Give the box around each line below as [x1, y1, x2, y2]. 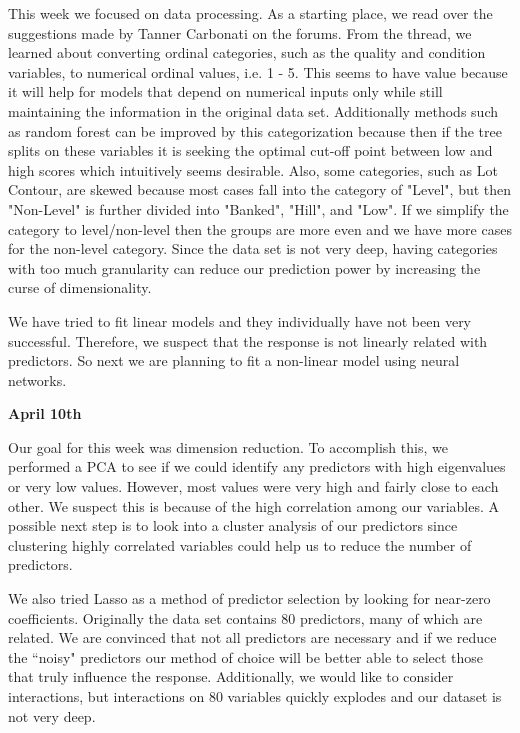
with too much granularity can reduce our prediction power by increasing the [8, 257, 481, 278]
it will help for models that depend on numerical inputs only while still [8, 81, 443, 102]
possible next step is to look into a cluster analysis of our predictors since [8, 515, 458, 536]
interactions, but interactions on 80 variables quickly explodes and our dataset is [8, 686, 502, 706]
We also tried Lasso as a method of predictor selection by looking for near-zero [8, 588, 491, 609]
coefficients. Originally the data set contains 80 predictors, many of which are [8, 607, 483, 628]
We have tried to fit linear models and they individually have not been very [8, 310, 472, 331]
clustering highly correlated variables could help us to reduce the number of [8, 534, 472, 555]
